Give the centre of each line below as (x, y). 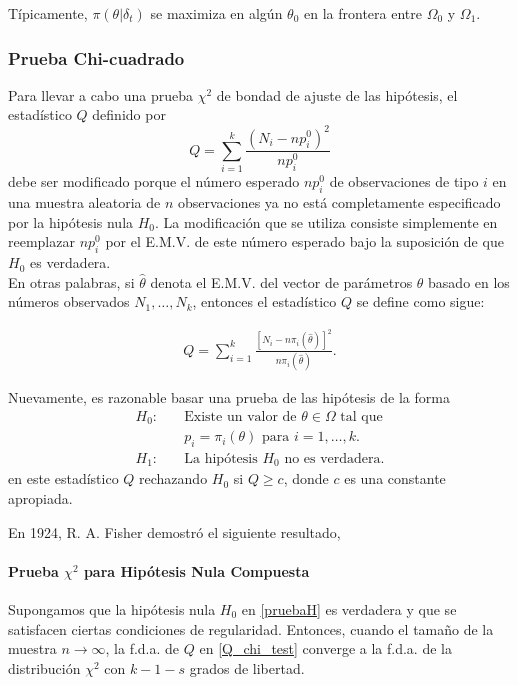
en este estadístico (63, 478)
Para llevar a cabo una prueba (101, 94)
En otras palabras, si (71, 281)
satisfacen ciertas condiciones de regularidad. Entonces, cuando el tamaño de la (251, 628)
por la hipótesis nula (71, 221)
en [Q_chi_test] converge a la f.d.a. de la (325, 648)
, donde (306, 478)
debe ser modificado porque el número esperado (154, 181)
